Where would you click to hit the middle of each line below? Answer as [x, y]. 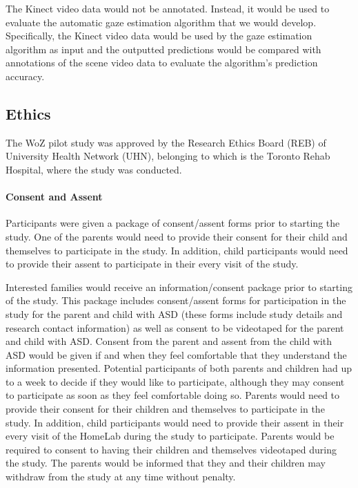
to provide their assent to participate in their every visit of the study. [152, 264]
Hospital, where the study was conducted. [94, 169]
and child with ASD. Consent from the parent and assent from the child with [169, 341]
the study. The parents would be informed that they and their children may [166, 463]
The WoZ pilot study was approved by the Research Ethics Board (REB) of [166, 142]
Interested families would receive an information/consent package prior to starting [179, 287]
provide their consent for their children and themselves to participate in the [165, 409]
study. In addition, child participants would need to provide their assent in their [175, 422]
